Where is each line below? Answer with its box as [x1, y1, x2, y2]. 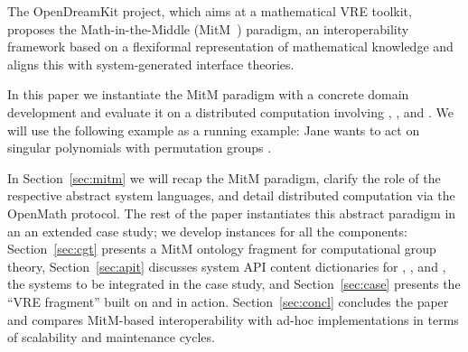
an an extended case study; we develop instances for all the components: [7, 221, 407, 240]
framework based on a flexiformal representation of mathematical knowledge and [7, 37, 454, 56]
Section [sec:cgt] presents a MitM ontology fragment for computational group [7, 239, 436, 258]
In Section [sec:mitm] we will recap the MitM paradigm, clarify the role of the [7, 168, 441, 187]
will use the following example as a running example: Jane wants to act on [7, 120, 420, 139]
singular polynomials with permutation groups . [7, 138, 272, 157]
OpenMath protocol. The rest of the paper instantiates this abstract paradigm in [7, 203, 456, 222]
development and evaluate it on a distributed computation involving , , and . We [7, 102, 454, 121]
